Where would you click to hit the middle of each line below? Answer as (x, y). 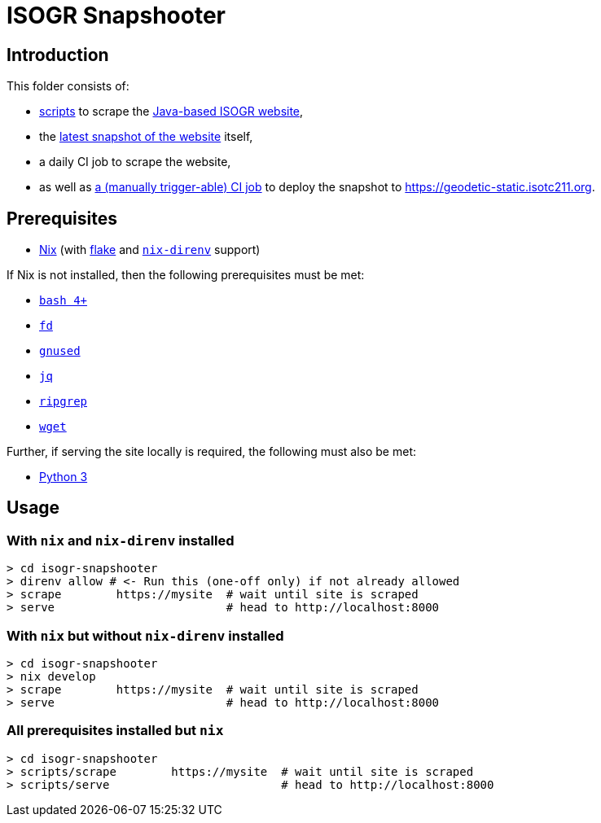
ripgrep (64, 402)
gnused (60, 351)
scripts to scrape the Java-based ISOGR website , (171, 112)
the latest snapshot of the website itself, (146, 137)
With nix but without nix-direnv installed (145, 635)
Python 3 (64, 477)
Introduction (58, 55)
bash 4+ (64, 301)
